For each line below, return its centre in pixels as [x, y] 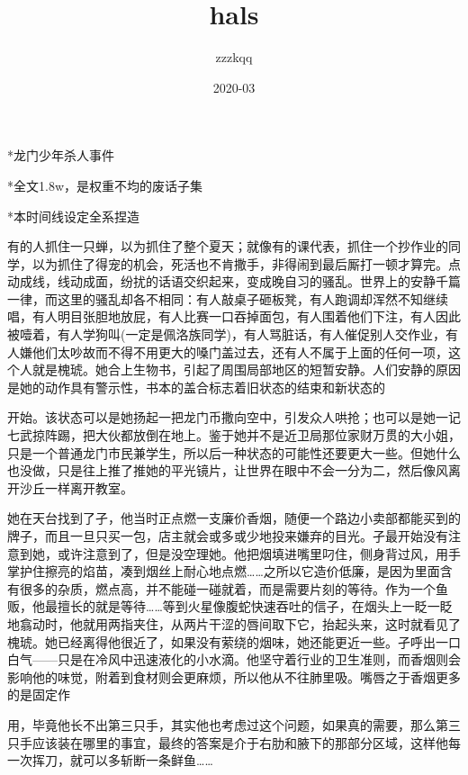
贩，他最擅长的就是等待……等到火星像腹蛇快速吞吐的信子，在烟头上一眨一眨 [230, 606]
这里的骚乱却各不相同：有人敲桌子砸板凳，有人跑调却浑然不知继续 [252, 298]
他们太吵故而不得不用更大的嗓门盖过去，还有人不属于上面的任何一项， [240, 351]
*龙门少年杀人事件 [61, 155]
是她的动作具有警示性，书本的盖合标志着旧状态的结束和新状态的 [196, 387]
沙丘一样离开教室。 [76, 487]
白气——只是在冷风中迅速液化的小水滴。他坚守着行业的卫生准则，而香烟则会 [234, 659]
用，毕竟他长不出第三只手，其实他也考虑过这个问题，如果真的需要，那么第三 [234, 724]
